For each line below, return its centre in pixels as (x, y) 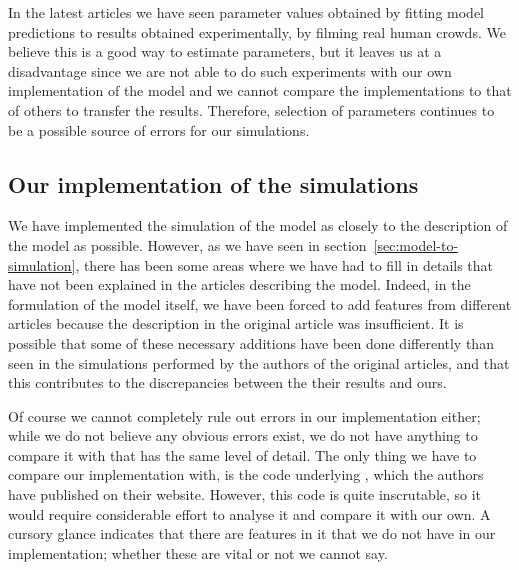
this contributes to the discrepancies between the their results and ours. (227, 382)
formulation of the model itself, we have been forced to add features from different (260, 303)
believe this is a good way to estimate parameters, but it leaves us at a (225, 51)
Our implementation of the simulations (213, 183)
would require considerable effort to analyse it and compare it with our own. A (249, 513)
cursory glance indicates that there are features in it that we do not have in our (252, 533)
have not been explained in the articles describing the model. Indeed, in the (239, 284)
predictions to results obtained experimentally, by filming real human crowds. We (257, 31)
